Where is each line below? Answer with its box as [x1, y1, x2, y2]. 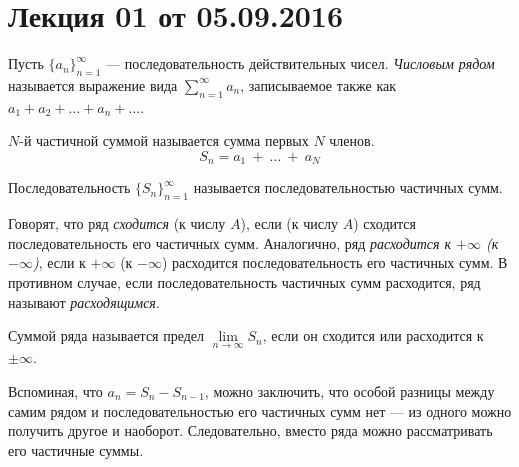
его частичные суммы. [8, 439, 144, 460]
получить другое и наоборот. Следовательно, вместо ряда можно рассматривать [8, 420, 493, 441]
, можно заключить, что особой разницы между [204, 380, 495, 401]
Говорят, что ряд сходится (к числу [8, 213, 226, 234]
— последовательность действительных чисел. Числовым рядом [105, 53, 495, 74]
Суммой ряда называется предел [8, 325, 205, 346]
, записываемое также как [240, 74, 397, 95]
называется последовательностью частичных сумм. [193, 177, 503, 198]
